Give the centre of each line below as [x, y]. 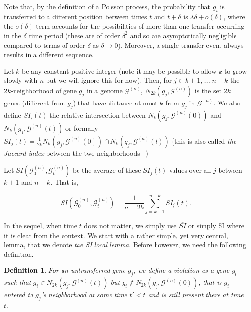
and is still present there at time [196, 294]
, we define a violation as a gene [181, 270]
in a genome [104, 90]
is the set [208, 90]
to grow [235, 70]
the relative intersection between [98, 114]
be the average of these [107, 170]
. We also [227, 102]
